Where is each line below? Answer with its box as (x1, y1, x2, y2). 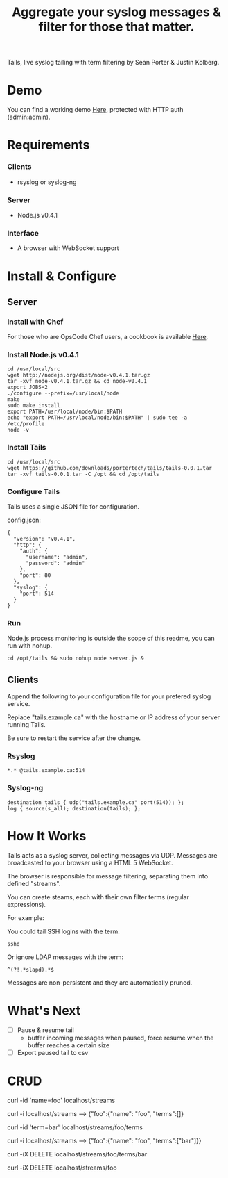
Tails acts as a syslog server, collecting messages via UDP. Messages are (7, 851, 218, 859)
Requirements (7, 137, 90, 153)
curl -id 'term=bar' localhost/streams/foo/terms (7, 1123, 143, 1131)
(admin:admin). (7, 113, 51, 122)
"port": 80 (19, 571, 51, 579)
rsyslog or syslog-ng (17, 178, 77, 186)
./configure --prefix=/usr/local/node (7, 390, 119, 397)
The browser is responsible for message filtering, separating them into (7, 872, 209, 880)
